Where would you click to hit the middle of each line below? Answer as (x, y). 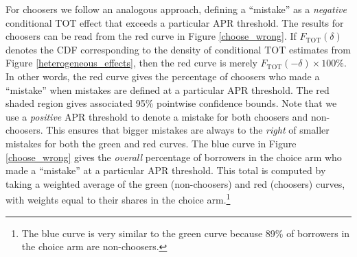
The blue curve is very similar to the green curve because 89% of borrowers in (186, 233)
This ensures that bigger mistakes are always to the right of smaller (188, 130)
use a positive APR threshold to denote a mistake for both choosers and (157, 116)
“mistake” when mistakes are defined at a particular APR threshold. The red (168, 89)
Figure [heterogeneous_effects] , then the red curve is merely (131, 63)
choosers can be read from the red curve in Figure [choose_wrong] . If (151, 36)
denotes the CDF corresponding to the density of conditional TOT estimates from (178, 49)
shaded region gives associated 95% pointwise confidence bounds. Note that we (171, 103)
